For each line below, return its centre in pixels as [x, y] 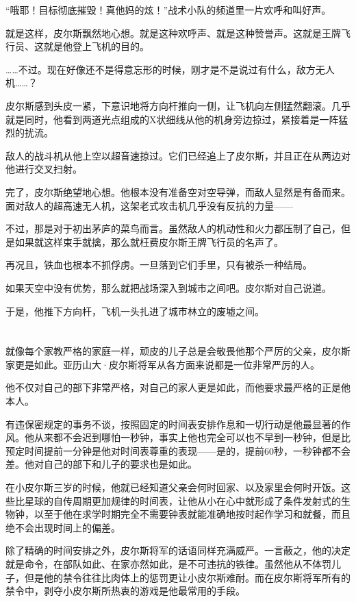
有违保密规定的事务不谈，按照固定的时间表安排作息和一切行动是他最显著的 [173, 424]
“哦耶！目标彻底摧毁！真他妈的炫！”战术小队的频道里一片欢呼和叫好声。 [168, 10]
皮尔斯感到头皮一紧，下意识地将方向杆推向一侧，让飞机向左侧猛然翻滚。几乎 [178, 105]
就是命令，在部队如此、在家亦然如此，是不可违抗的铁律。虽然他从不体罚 [168, 564]
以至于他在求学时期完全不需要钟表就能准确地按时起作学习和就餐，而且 [192, 514]
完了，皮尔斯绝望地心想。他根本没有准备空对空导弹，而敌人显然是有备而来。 [178, 191]
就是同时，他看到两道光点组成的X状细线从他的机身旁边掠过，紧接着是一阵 [172, 119]
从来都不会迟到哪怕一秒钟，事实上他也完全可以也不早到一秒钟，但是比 [192, 437]
